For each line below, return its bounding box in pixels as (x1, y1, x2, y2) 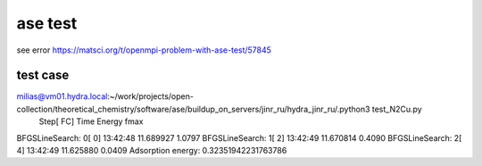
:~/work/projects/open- (107, 91, 194, 102)
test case (16, 68, 70, 83)
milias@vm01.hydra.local (16, 91, 108, 102)
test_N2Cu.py (371, 104, 423, 114)
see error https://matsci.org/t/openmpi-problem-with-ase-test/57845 (16, 45, 272, 55)
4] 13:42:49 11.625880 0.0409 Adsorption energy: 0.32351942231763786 (16, 145, 287, 156)
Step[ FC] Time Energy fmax (38, 116, 144, 127)
